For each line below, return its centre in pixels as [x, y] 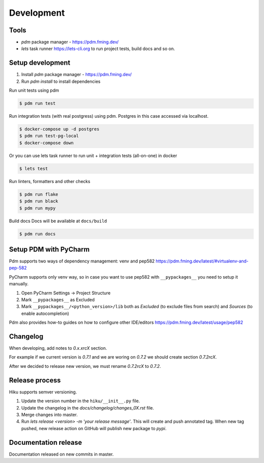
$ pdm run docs [37, 234]
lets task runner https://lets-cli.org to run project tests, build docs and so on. [98, 49]
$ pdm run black [39, 201]
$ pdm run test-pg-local [49, 136]
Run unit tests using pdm [34, 90]
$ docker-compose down [46, 143]
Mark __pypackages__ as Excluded [58, 300]
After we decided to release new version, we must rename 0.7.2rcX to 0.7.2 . [85, 366]
